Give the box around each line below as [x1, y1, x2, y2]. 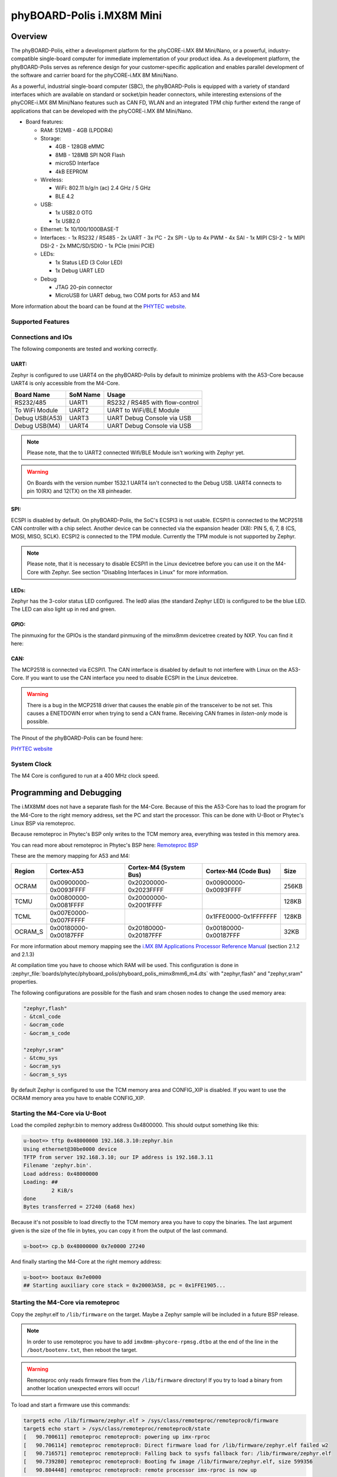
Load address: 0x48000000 [23, 1170, 99, 1177]
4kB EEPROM [55, 168, 88, 175]
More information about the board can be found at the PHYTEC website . [11, 302, 187, 310]
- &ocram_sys [23, 1063, 61, 1069]
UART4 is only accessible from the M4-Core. [11, 380, 120, 387]
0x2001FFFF [127, 901, 163, 909]
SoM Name [68, 391, 100, 399]
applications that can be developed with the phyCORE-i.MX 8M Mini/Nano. [11, 107, 193, 115]
